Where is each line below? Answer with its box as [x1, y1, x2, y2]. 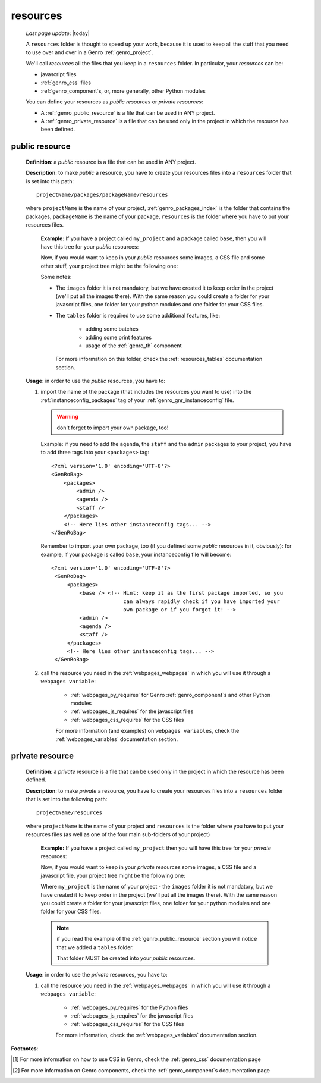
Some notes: [40, 274, 72, 281]
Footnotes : [11, 1045, 39, 1052]
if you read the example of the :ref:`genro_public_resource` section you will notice [56, 936, 257, 943]
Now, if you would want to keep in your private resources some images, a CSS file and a [40, 864, 257, 871]
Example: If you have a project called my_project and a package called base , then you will [40, 235, 267, 242]
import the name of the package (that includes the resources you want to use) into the [40, 388, 252, 395]
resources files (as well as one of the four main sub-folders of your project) [26, 831, 210, 838]
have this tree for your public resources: [40, 243, 139, 250]
